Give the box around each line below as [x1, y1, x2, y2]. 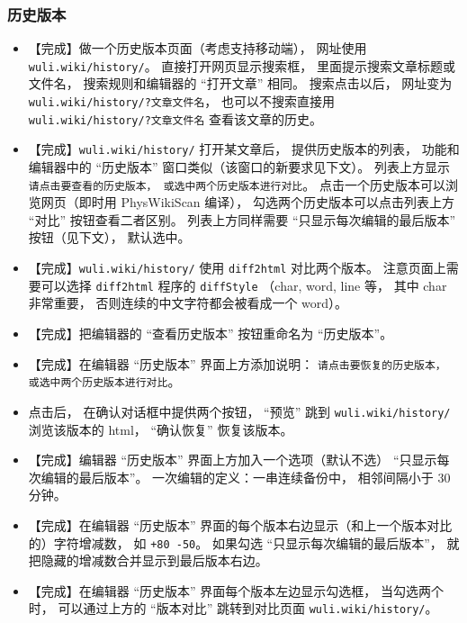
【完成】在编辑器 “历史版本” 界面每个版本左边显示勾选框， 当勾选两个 [28, 581, 444, 600]
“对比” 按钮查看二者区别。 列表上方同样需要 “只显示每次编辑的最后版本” [28, 210, 456, 229]
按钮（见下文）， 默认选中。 [28, 228, 191, 247]
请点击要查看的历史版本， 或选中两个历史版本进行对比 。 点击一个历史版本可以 [28, 175, 445, 194]
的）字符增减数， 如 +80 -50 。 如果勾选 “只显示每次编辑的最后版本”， [28, 533, 443, 552]
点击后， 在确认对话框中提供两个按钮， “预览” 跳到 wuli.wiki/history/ [28, 402, 451, 420]
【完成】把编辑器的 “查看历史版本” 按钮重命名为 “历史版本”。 [28, 323, 393, 342]
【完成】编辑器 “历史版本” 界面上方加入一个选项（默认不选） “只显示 [28, 450, 437, 469]
